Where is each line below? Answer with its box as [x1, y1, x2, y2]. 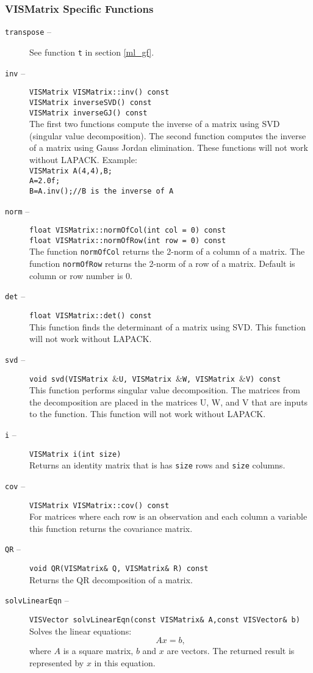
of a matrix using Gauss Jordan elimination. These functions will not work [29, 141, 308, 154]
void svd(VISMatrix [29, 374, 108, 384]
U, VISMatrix [118, 374, 171, 384]
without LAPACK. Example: [29, 153, 137, 166]
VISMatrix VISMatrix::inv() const [29, 88, 170, 97]
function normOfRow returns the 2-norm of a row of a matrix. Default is [29, 257, 295, 270]
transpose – [5, 25, 52, 38]
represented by [29, 656, 84, 669]
